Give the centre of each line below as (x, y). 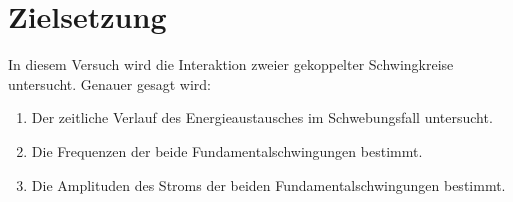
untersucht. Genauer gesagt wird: (109, 83)
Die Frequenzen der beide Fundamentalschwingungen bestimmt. (227, 150)
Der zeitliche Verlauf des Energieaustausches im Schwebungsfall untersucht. (262, 117)
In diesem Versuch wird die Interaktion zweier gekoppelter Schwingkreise (231, 64)
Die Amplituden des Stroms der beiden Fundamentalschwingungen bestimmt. (268, 184)
